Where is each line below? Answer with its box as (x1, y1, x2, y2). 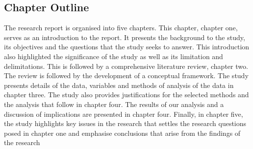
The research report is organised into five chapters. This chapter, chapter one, (4, 22, 238, 33)
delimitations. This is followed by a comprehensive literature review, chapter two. (4, 61, 248, 71)
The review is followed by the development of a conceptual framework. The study (4, 70, 249, 81)
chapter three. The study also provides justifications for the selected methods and (4, 89, 249, 100)
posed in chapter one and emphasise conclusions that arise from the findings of (4, 128, 241, 138)
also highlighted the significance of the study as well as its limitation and (4, 51, 223, 61)
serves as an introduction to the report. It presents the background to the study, (4, 32, 245, 42)
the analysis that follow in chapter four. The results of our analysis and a (4, 99, 224, 109)
